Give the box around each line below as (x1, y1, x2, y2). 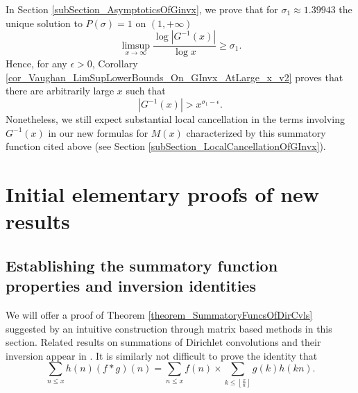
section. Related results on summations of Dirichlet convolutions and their (6, 335, 321, 349)
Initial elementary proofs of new (6, 179, 320, 208)
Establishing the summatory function (6, 254, 278, 276)
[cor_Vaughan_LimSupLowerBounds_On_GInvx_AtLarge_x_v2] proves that (6, 69, 343, 84)
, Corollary (92, 56, 138, 71)
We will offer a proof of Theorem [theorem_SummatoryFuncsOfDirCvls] (6, 307, 313, 321)
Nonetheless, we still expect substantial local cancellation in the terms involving (6, 112, 345, 126)
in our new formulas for (48, 125, 148, 140)
